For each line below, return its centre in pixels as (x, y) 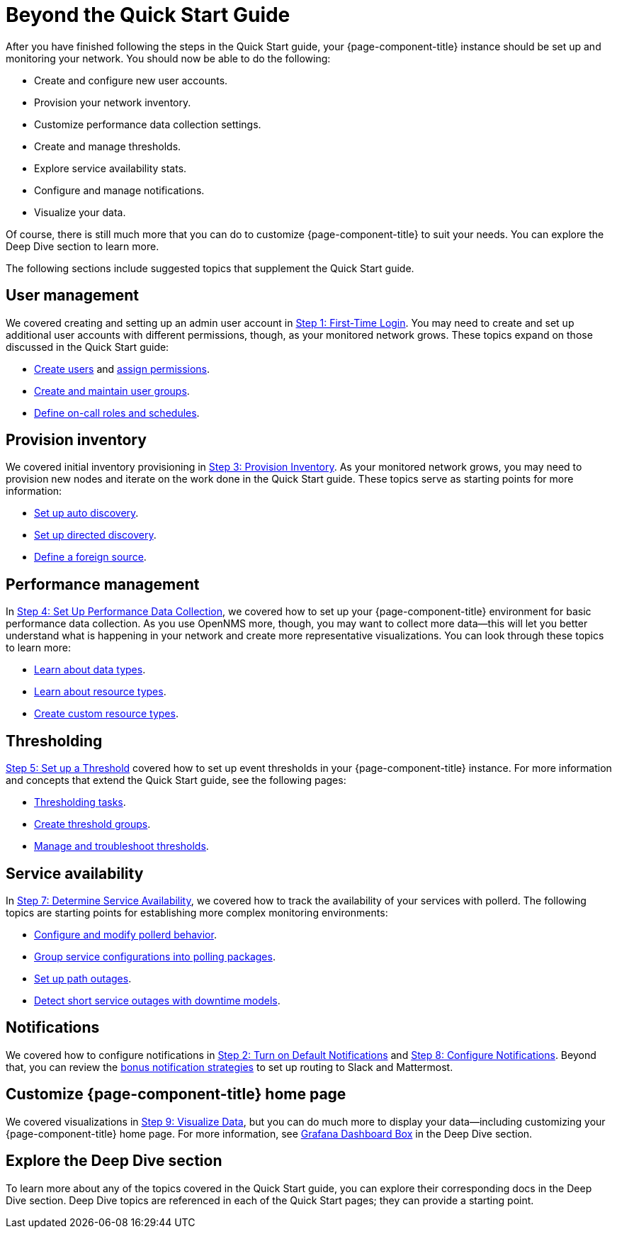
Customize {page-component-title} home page (176, 1094)
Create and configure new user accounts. (131, 80)
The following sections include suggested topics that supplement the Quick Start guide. (210, 268)
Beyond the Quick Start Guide (148, 15)
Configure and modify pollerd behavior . (125, 934)
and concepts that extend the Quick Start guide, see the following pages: (176, 780)
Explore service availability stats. (111, 168)
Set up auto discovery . (86, 513)
